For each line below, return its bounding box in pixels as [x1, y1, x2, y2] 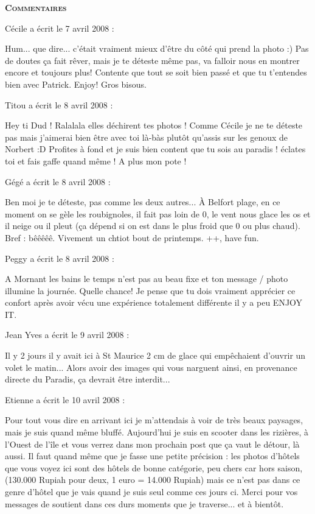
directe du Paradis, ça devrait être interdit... [5, 373, 170, 385]
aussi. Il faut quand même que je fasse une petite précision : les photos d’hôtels [5, 449, 300, 462]
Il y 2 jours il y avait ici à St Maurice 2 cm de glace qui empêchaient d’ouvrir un [5, 349, 306, 362]
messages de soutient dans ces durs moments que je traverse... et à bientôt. [5, 497, 284, 510]
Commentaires [5, 1, 67, 13]
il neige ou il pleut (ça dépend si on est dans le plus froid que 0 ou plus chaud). [5, 219, 300, 232]
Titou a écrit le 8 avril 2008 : [5, 98, 113, 111]
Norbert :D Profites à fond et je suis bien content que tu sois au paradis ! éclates [5, 143, 306, 155]
